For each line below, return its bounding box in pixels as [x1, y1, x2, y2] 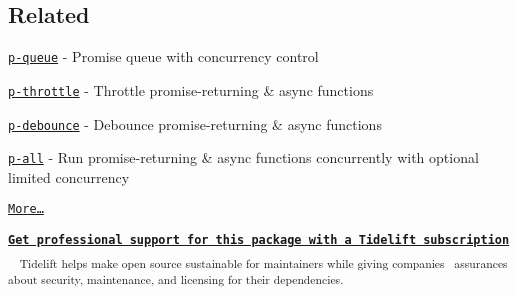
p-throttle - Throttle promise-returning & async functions [8, 79, 374, 100]
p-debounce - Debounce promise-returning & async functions [8, 113, 382, 134]
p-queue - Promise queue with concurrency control [8, 46, 319, 67]
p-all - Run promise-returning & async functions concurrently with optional [8, 147, 479, 168]
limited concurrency [8, 166, 130, 187]
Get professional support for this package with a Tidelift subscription [8, 233, 510, 248]
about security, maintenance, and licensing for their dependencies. [8, 270, 344, 287]
